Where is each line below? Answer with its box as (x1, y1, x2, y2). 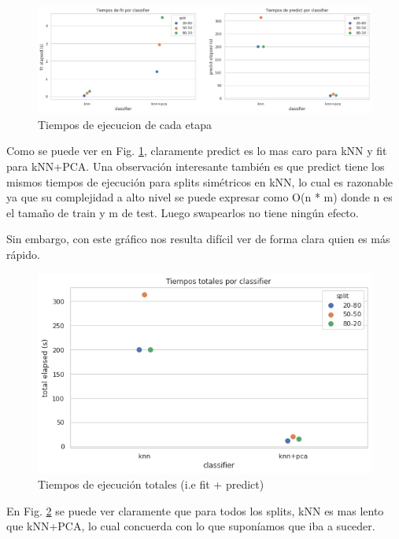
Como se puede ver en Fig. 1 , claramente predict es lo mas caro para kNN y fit (6, 142, 387, 159)
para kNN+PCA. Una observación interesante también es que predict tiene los (6, 158, 385, 174)
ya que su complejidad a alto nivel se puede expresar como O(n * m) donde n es (6, 189, 393, 205)
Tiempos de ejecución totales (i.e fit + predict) (38, 476, 264, 493)
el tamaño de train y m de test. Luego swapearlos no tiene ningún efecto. (6, 204, 359, 220)
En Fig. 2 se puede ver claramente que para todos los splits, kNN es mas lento (6, 502, 384, 519)
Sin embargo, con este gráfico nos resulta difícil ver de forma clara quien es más (6, 231, 390, 247)
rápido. (6, 246, 40, 262)
